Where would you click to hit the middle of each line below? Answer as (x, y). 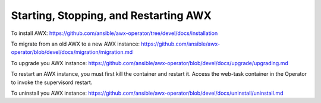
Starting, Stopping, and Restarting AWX (111, 15)
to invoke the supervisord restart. (52, 82)
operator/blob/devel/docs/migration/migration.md (72, 52)
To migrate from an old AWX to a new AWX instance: (75, 44)
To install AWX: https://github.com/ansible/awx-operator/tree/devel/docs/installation (114, 33)
